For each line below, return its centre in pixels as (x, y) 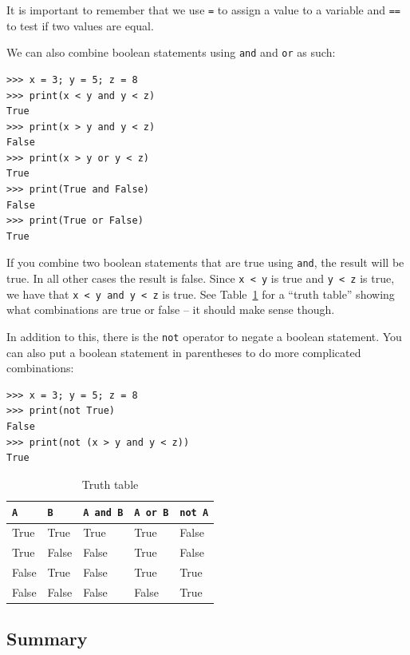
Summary (47, 639)
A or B (152, 513)
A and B (103, 513)
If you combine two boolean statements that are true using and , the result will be (205, 262)
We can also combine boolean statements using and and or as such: (171, 52)
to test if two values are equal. (80, 25)
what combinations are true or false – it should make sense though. (171, 310)
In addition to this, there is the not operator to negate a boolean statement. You (204, 336)
